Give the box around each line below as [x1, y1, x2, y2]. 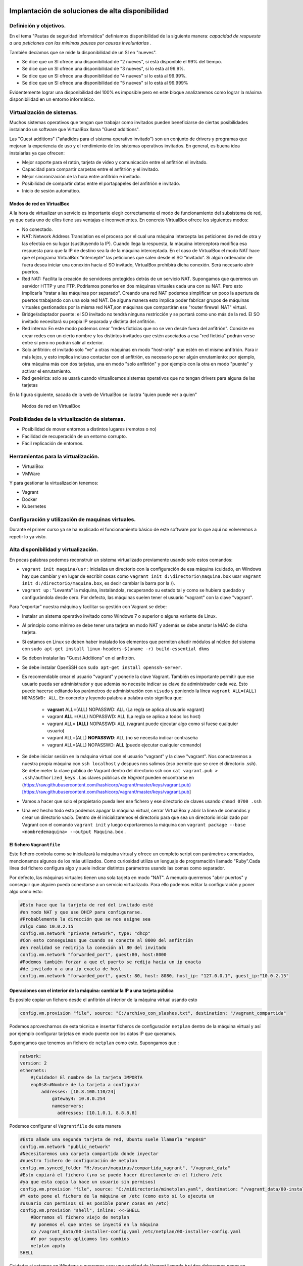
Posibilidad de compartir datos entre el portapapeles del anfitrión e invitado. [22, 180, 180, 187]
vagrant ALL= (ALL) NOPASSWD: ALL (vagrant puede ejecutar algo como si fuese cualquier [47, 721, 238, 727]
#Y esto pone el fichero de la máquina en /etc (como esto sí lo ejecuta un [20, 1193, 215, 1199]
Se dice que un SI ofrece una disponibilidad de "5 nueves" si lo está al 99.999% [22, 80, 188, 86]
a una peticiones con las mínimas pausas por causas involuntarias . [9, 40, 151, 46]
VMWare [22, 470, 40, 477]
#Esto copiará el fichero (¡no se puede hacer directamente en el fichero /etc [20, 1172, 223, 1178]
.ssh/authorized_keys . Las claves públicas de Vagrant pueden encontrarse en [22, 775, 194, 781]
